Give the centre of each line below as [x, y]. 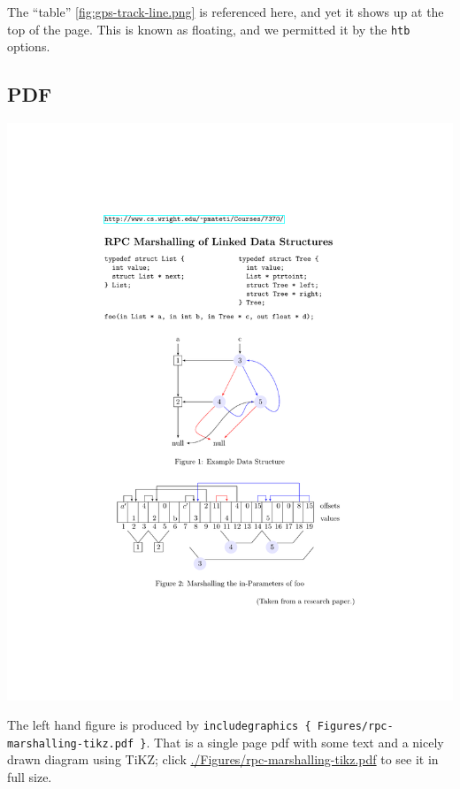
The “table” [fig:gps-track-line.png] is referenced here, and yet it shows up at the [226, 11]
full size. [30, 777]
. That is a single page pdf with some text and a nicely [295, 742]
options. [29, 46]
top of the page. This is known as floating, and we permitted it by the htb [209, 29]
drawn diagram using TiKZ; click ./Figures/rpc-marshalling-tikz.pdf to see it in [223, 759]
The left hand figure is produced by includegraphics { [159, 725]
